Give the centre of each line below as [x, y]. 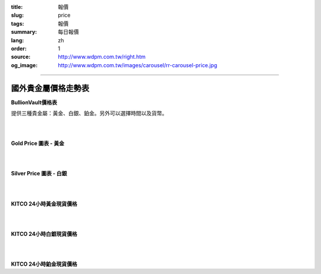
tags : [18, 23]
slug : [17, 15]
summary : [24, 32]
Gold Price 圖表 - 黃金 [38, 143]
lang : [18, 40]
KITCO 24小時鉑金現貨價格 [44, 264]
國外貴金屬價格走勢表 [50, 88]
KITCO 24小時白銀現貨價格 [44, 234]
